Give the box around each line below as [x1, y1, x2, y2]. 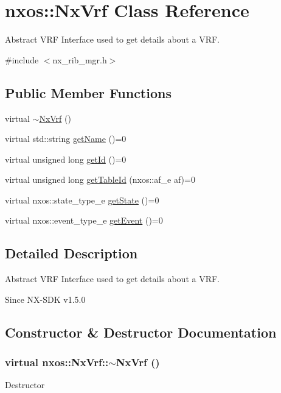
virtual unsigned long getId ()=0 [5, 152, 127, 165]
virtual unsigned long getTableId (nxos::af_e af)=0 [5, 173, 195, 186]
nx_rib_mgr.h [52, 53, 107, 66]
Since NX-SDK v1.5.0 [5, 292, 86, 305]
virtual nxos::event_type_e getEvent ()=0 [5, 214, 163, 227]
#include [5, 53, 39, 66]
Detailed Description [5, 244, 138, 263]
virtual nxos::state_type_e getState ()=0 [5, 193, 159, 206]
